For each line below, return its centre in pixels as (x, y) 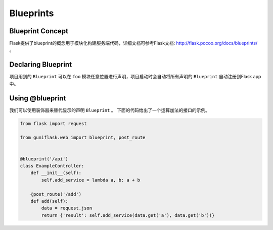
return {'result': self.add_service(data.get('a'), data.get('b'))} (128, 215)
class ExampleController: (52, 166)
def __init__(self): (56, 173)
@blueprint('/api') (44, 159)
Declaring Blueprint (41, 65)
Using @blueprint (38, 98)
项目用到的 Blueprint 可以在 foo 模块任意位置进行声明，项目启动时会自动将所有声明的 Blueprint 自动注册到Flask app (135, 77)
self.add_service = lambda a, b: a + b (90, 180)
